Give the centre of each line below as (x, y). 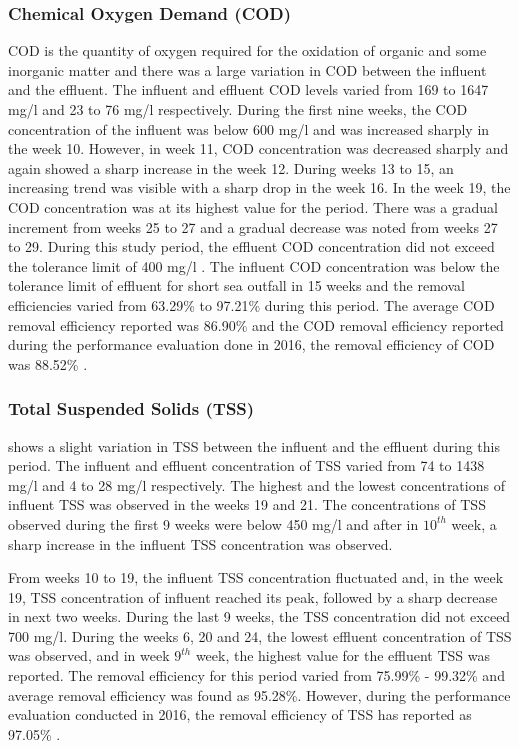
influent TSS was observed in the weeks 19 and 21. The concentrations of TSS (247, 504)
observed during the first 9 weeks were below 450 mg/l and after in (213, 523)
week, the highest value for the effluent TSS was (343, 655)
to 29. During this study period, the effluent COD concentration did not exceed (251, 246)
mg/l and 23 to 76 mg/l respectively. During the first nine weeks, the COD (238, 109)
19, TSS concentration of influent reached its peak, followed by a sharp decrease (253, 596)
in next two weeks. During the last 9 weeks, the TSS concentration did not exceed (259, 616)
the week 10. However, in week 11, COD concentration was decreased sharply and (258, 148)
